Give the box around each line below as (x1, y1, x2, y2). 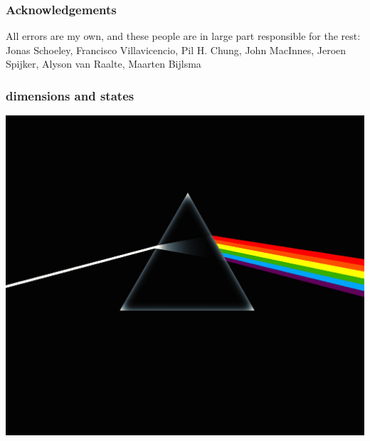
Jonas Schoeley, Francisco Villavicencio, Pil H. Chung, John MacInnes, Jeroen (6, 42, 347, 57)
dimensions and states (6, 86, 134, 104)
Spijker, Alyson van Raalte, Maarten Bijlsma (6, 56, 201, 71)
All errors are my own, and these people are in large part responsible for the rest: (6, 28, 361, 43)
